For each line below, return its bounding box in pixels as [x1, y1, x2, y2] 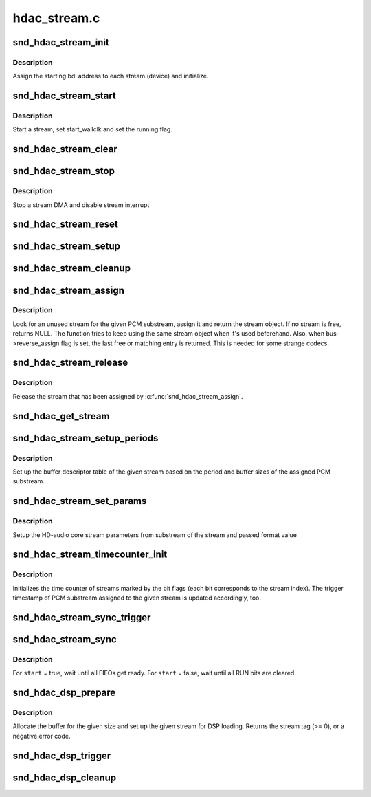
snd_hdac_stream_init [12, 36, 110, 48]
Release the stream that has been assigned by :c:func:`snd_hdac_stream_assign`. [12, 392, 243, 400]
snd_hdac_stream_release [12, 357, 128, 369]
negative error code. [12, 732, 71, 740]
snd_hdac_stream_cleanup [12, 262, 131, 274]
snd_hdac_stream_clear [12, 143, 118, 155]
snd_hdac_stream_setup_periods [12, 432, 159, 444]
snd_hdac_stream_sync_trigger [12, 611, 151, 623]
